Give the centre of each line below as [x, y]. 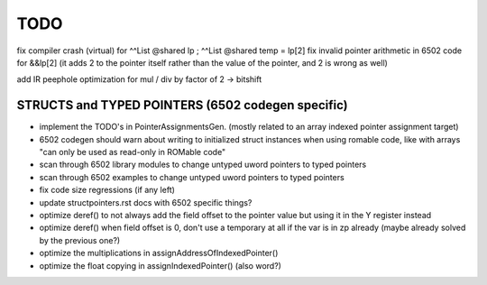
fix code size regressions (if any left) [107, 190]
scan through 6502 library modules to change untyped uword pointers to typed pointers [203, 165]
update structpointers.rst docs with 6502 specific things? [146, 202]
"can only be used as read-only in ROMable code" [133, 152]
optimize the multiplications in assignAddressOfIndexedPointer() [159, 253]
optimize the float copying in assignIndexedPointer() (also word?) [160, 265]
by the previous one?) [80, 240]
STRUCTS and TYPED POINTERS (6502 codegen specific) [183, 105]
